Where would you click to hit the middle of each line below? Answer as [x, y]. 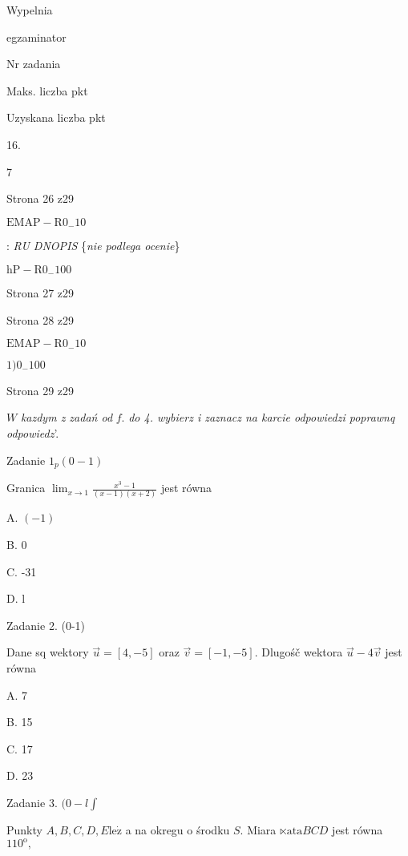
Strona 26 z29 [40, 198]
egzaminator [36, 36]
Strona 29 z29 [40, 390]
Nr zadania [34, 64]
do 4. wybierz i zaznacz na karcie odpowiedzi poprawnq [262, 417]
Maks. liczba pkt [47, 90]
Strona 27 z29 [40, 293]
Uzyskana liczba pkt [56, 117]
